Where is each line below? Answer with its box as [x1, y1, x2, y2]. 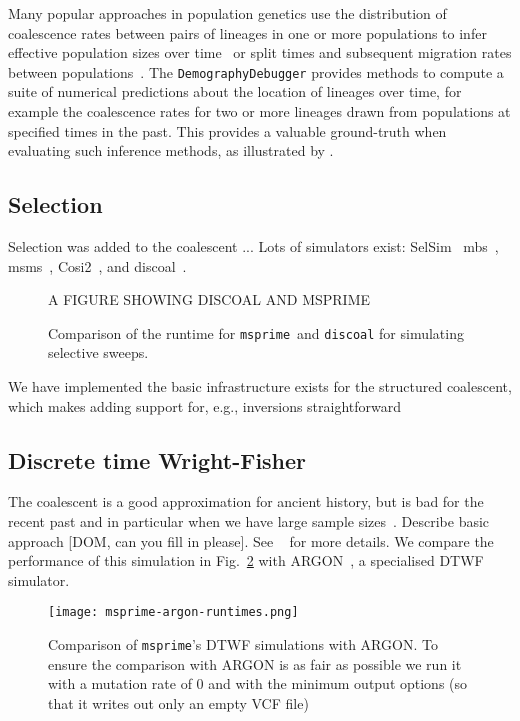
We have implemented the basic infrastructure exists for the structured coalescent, [8, 376, 512, 397]
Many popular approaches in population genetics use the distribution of [8, 3, 447, 23]
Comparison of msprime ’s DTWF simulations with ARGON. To [48, 634, 438, 655]
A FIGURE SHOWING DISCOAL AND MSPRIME [48, 289, 371, 310]
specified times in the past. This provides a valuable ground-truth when [8, 120, 447, 141]
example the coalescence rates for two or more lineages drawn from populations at [8, 101, 511, 122]
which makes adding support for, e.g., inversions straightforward [8, 395, 402, 416]
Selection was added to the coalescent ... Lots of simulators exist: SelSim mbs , [8, 236, 499, 257]
